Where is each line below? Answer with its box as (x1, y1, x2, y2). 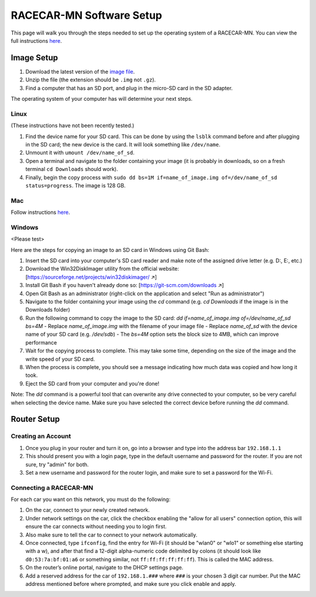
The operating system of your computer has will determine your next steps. (11, 95, 193, 103)
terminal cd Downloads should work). (25, 166, 118, 173)
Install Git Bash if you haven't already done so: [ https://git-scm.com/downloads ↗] (25, 282, 224, 289)
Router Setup (11, 414, 60, 424)
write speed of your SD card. (25, 355, 95, 363)
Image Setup (11, 53, 59, 63)
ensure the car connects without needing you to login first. (25, 523, 167, 530)
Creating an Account (11, 432, 71, 441)
